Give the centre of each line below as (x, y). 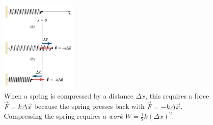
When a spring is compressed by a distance (69, 95)
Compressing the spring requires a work (63, 116)
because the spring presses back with (89, 106)
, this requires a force (177, 95)
